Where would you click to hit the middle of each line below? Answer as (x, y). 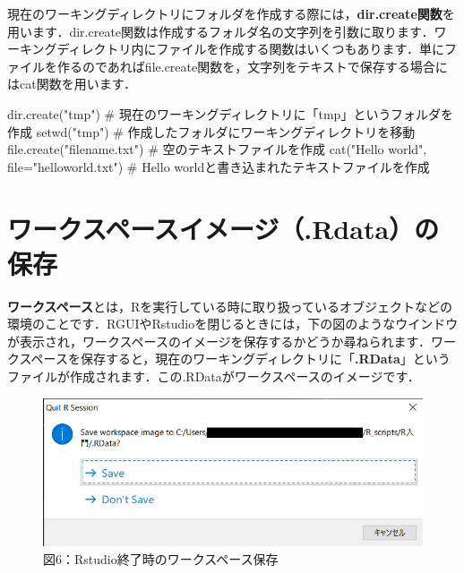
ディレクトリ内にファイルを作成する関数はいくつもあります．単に (251, 49)
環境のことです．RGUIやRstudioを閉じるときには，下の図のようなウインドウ (233, 324)
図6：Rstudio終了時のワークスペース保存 (161, 558)
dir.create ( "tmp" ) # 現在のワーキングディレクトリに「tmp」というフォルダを (231, 113)
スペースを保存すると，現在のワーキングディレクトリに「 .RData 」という (235, 359)
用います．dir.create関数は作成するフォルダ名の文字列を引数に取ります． (221, 31)
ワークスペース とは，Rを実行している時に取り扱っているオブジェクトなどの (230, 306)
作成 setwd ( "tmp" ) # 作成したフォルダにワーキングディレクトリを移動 (211, 131)
